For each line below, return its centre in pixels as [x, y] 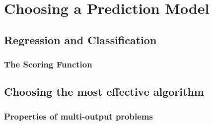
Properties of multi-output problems [78, 116]
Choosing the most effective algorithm [104, 92]
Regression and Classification [80, 39]
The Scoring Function [48, 64]
